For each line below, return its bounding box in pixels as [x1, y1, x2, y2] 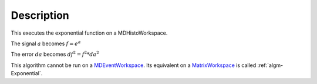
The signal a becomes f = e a [11, 39, 81, 47]
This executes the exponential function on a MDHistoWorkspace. [11, 29, 168, 36]
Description [11, 9, 70, 22]
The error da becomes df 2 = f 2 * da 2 [11, 50, 99, 58]
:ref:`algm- [257, 62, 284, 69]
